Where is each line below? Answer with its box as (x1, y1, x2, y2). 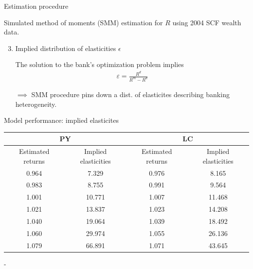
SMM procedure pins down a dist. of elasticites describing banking (31, 89, 230, 99)
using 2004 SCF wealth (172, 17, 241, 27)
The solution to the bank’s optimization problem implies (15, 59, 184, 69)
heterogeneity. (15, 99, 57, 109)
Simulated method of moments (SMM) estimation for (4, 17, 163, 27)
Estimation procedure (4, 1, 69, 11)
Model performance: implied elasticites (4, 115, 119, 125)
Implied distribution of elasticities (15, 43, 116, 53)
